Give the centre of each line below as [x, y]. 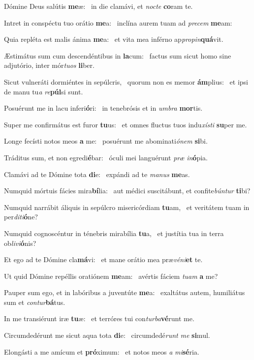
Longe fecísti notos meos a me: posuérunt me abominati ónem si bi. [106, 141]
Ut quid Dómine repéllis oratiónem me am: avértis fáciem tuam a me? [111, 276]
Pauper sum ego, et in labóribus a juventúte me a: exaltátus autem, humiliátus [125, 292]
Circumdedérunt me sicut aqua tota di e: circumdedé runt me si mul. [107, 335]
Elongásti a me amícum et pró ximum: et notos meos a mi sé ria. [102, 351]
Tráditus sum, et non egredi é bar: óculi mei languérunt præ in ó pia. [106, 157]
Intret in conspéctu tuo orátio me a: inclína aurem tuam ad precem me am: [118, 22]
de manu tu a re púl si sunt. [44, 91]
